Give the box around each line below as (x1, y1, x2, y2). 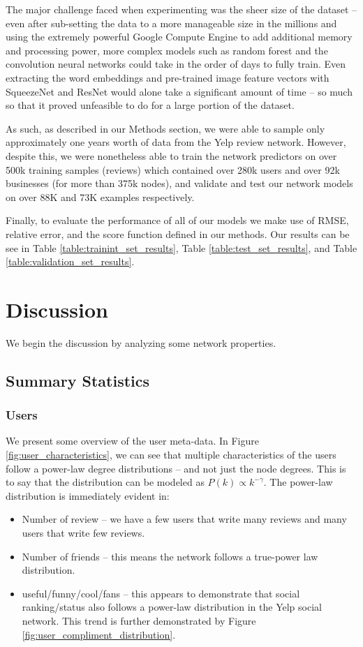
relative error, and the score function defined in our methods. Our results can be (6, 226, 350, 241)
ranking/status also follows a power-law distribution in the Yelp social (22, 600, 322, 614)
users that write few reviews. (22, 525, 145, 540)
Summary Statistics (6, 369, 150, 391)
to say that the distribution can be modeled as (6, 475, 205, 489)
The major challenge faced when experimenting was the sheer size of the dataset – (6, 2, 357, 16)
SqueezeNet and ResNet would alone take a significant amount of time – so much (6, 84, 353, 98)
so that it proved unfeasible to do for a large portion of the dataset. (6, 98, 295, 112)
